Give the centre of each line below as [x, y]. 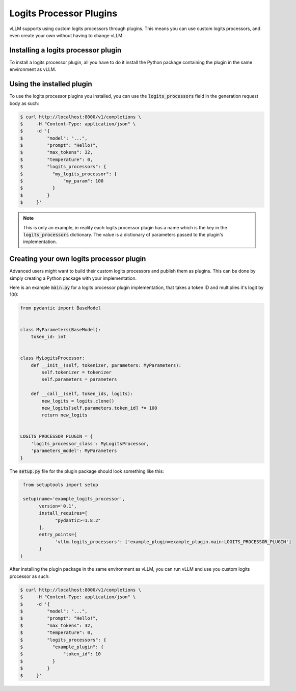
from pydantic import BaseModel [61, 308]
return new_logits [64, 415]
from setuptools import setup [61, 485]
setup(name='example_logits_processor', [74, 499]
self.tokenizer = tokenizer [77, 372]
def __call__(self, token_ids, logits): [82, 394]
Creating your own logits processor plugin [78, 259]
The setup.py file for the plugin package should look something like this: [87, 471]
